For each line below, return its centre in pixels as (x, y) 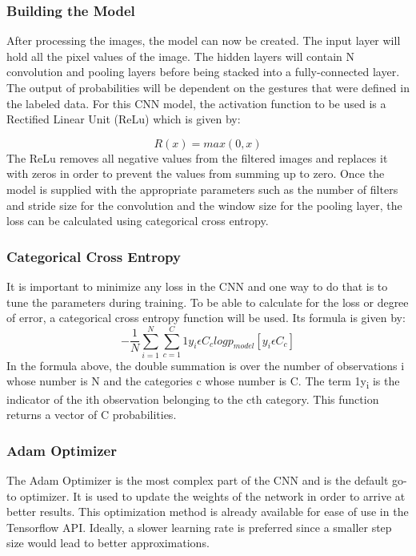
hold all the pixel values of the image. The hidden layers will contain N (180, 56)
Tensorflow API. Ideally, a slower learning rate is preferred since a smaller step (199, 527)
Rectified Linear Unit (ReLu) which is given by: (124, 119)
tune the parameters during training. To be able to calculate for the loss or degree (208, 302)
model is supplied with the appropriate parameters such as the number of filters (202, 189)
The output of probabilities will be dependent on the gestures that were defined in (208, 87)
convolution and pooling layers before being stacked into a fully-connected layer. (203, 72)
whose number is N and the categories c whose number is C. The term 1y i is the (203, 382)
